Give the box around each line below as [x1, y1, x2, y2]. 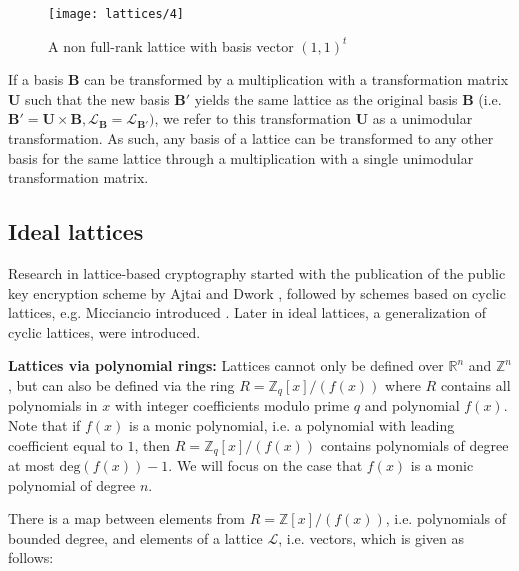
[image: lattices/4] [48, 7, 185, 21]
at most [8, 455, 55, 476]
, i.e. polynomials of [385, 508, 507, 529]
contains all [440, 374, 511, 395]
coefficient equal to [8, 434, 123, 455]
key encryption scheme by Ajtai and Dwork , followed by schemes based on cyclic [8, 282, 506, 303]
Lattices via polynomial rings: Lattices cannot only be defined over [8, 355, 444, 376]
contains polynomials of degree [320, 434, 509, 455]
